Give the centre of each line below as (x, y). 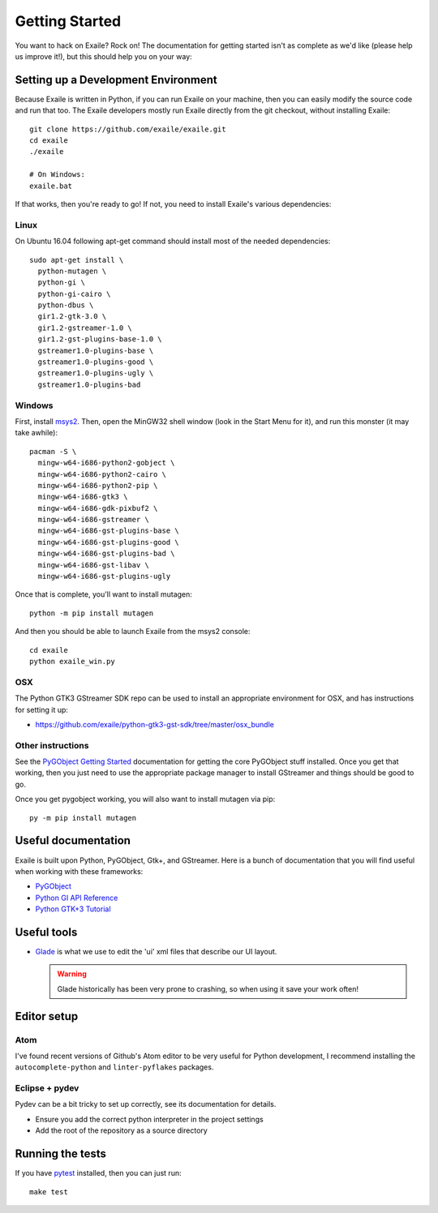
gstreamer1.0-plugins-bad (89, 384)
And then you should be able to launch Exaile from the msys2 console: (133, 632)
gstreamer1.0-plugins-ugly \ (96, 373)
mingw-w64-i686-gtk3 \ (83, 497)
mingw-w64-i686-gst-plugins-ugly (104, 576)
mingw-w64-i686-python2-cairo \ (102, 474)
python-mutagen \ (72, 271)
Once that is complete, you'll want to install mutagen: (103, 594)
